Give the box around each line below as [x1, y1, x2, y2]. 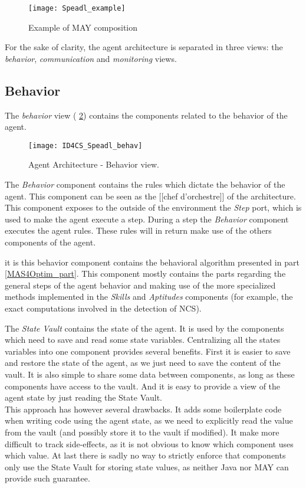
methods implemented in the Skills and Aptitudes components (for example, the [5, 290, 293, 303]
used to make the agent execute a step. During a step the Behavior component [5, 212, 289, 225]
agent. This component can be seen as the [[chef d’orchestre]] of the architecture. [5, 189, 296, 202]
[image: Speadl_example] [28, 4, 126, 12]
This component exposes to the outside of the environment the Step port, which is [5, 201, 302, 214]
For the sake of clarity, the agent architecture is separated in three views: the [5, 41, 283, 53]
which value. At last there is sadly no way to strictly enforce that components [5, 449, 286, 461]
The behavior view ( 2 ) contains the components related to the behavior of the [5, 109, 288, 121]
